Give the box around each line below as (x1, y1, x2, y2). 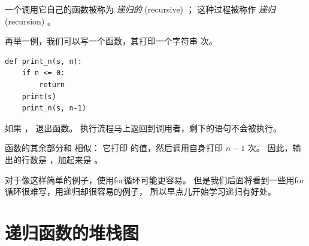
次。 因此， (247, 142, 293, 154)
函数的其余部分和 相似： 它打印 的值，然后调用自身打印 (5, 142, 223, 154)
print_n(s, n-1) (22, 104, 87, 113)
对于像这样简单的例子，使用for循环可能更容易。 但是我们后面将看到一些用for (5, 173, 305, 186)
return (39, 80, 65, 89)
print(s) (22, 92, 56, 101)
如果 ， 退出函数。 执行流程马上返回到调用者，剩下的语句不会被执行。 (5, 121, 281, 134)
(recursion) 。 (5, 14, 56, 27)
